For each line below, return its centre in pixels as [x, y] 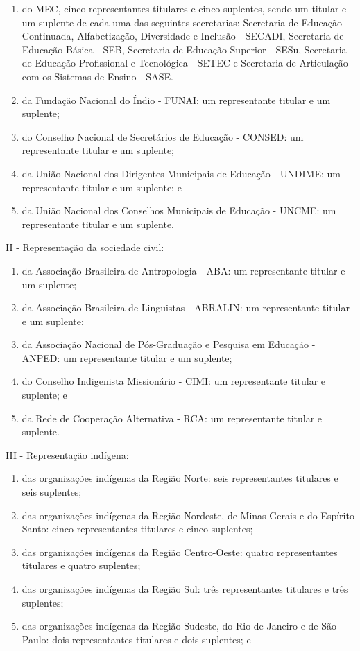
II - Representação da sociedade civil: [85, 247]
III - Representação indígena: [67, 454]
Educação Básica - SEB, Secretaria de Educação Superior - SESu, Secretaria [184, 49]
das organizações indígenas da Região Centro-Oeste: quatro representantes [180, 552]
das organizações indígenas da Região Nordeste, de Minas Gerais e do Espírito [188, 515]
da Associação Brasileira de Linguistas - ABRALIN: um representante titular [186, 307]
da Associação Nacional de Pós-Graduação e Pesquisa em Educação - [169, 344]
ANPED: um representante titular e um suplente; [127, 357]
